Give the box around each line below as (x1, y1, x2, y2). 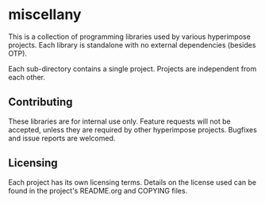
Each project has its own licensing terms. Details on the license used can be (8, 177, 256, 187)
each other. (8, 72, 46, 82)
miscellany (8, 6, 82, 24)
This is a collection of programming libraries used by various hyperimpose (8, 32, 252, 41)
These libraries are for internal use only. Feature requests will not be (8, 117, 232, 126)
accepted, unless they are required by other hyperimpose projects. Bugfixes (8, 124, 258, 134)
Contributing (8, 95, 73, 109)
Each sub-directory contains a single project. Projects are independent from (8, 63, 257, 73)
